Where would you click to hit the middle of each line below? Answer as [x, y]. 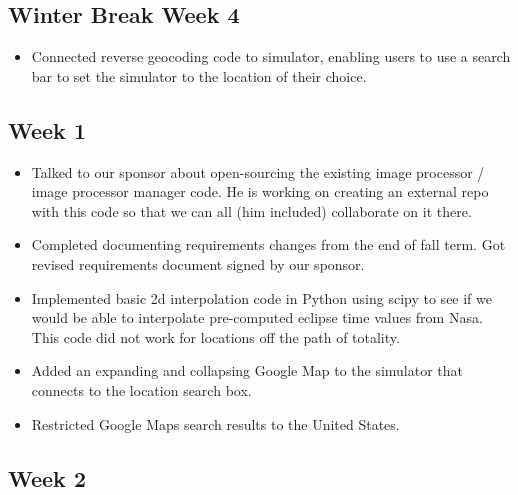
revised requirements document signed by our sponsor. [198, 263]
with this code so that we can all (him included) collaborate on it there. [251, 210]
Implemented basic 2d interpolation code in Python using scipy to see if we [261, 297]
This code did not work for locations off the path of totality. [215, 336]
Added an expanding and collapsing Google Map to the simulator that [247, 370]
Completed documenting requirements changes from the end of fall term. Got [268, 244]
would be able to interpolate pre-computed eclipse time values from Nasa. [257, 317]
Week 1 [47, 129]
